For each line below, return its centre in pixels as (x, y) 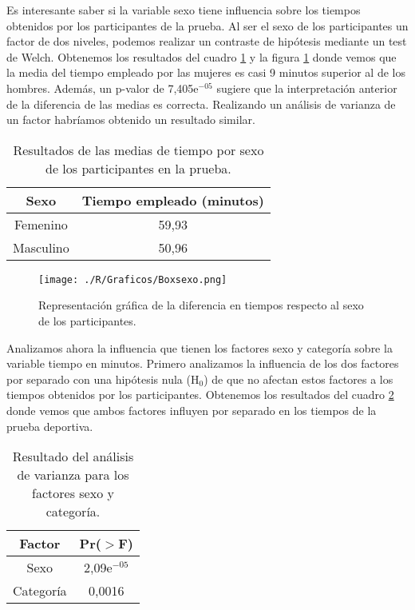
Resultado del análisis (73, 457)
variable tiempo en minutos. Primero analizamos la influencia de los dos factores (203, 363)
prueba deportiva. (50, 426)
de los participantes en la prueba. (138, 168)
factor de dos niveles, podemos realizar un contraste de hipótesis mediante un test (207, 41)
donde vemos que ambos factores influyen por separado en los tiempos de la (192, 410)
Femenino (41, 224)
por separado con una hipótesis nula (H (103, 379)
